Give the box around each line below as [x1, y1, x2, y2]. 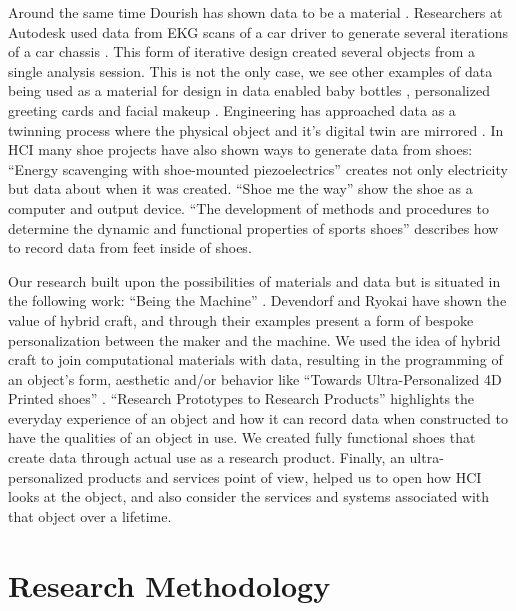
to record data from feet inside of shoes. [8, 237, 252, 258]
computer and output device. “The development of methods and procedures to [8, 197, 489, 218]
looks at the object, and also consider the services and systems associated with [8, 486, 490, 507]
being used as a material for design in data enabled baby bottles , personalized [8, 80, 490, 101]
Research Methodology [8, 564, 331, 605]
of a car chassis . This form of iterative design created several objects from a [8, 41, 475, 62]
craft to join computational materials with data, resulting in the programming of [8, 349, 503, 370]
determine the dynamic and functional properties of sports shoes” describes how [8, 217, 499, 238]
